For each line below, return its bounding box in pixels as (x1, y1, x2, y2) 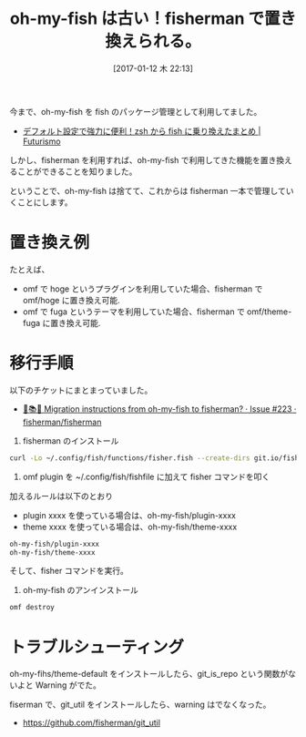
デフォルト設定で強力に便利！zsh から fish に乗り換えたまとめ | (22, 125, 261, 137)
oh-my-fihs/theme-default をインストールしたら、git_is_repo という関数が (9, 669, 289, 680)
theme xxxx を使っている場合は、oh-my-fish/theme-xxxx (22, 521, 238, 532)
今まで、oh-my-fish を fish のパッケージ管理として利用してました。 (9, 106, 262, 117)
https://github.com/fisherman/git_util (22, 717, 161, 729)
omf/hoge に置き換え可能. (22, 294, 120, 305)
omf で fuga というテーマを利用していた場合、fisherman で (22, 306, 246, 317)
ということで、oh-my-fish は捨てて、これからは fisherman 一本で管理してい (9, 185, 294, 196)
